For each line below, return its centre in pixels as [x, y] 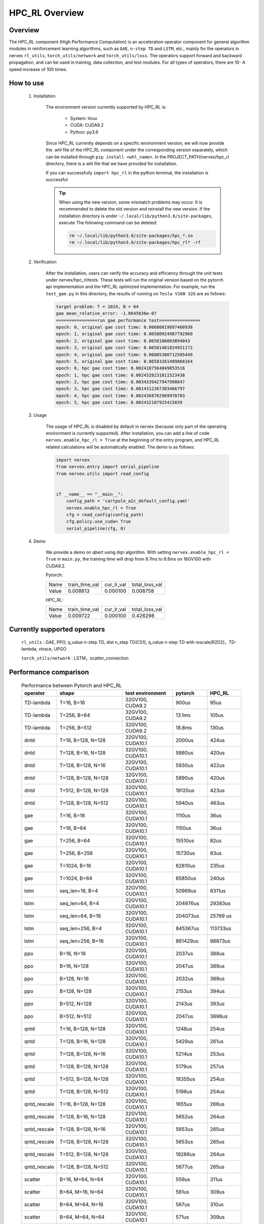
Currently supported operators [57, 629]
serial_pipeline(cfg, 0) [96, 528]
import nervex [73, 460]
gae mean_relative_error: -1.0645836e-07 [106, 314]
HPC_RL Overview [46, 13]
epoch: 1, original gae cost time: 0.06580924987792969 [124, 334]
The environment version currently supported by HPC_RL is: [106, 107]
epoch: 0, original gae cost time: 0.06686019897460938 [124, 327]
